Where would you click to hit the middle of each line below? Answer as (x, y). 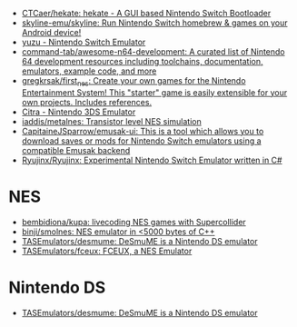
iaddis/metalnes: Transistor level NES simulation (111, 121)
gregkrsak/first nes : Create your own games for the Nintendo (134, 82)
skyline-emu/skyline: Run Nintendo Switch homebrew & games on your (154, 23)
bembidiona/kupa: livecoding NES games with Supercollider (134, 222)
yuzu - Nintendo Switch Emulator (84, 42)
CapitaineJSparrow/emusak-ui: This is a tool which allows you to (143, 131)
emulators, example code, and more (89, 71)
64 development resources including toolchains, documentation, (143, 61)
